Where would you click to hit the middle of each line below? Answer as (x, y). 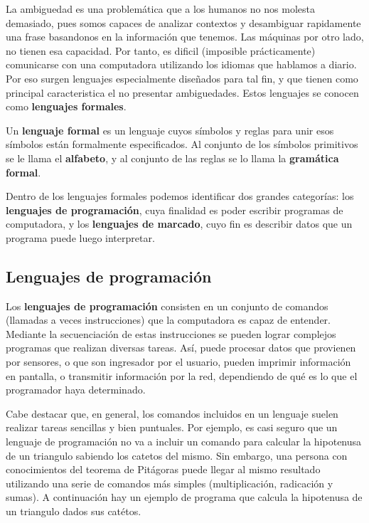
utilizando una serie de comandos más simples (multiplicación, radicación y (170, 483)
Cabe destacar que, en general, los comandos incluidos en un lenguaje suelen (172, 413)
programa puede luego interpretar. (80, 237)
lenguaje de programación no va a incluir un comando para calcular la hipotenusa (184, 442)
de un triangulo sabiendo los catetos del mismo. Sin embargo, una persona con (177, 455)
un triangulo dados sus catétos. (74, 511)
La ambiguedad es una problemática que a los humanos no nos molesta (160, 9)
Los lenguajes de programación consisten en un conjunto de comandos (167, 306)
